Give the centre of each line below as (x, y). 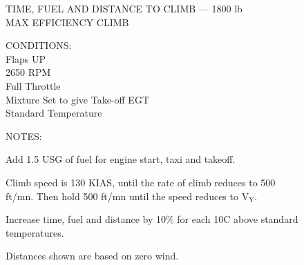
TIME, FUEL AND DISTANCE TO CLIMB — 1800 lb (124, 8)
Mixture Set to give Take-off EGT (77, 99)
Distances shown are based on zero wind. (92, 256)
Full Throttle (33, 85)
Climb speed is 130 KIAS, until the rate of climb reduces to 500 (141, 182)
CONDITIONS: (39, 45)
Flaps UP (26, 58)
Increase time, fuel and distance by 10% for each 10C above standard (152, 219)
